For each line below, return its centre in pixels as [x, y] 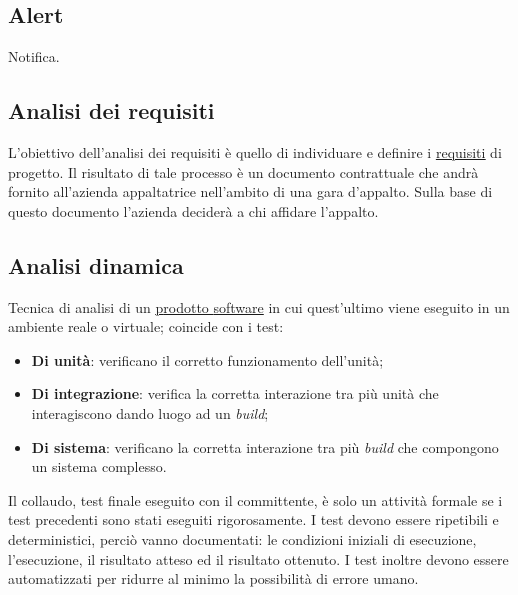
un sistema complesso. [99, 466]
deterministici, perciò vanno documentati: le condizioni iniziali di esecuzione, [242, 538]
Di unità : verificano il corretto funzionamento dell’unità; [207, 359]
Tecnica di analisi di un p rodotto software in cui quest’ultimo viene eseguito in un [259, 306]
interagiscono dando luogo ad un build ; [150, 412]
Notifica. [34, 56]
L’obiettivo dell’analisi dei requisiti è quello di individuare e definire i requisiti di [255, 152]
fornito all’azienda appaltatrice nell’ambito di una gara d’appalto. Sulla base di [250, 191]
